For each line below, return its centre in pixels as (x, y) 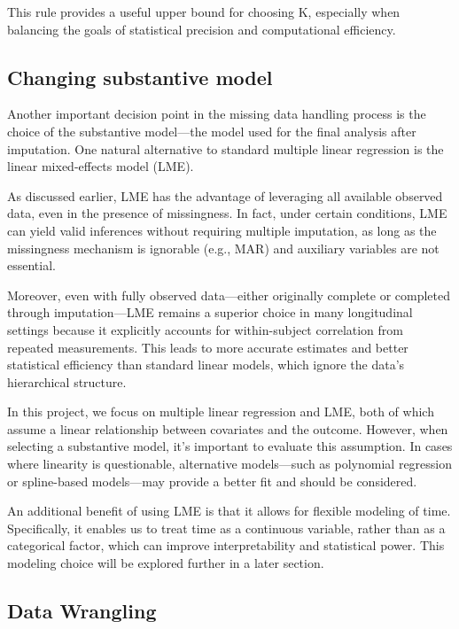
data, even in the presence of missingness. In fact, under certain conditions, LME (227, 213)
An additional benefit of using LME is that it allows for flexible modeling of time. (229, 511)
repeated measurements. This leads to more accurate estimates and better (208, 347)
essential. (31, 265)
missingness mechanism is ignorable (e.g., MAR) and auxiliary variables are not (223, 248)
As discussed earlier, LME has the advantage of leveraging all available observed (225, 195)
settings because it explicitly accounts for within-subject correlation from (205, 329)
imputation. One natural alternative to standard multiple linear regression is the (226, 148)
